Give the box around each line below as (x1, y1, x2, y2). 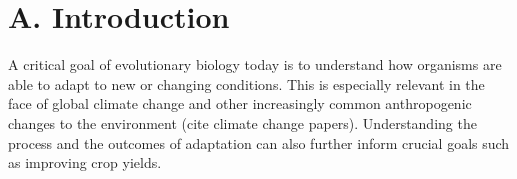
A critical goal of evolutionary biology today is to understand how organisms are (8, 54, 502, 75)
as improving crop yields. (8, 152, 162, 173)
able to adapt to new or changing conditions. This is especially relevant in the (8, 73, 485, 94)
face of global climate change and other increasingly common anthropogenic (8, 93, 472, 114)
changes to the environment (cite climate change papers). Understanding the (8, 112, 477, 133)
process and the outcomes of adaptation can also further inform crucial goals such (8, 132, 510, 153)
